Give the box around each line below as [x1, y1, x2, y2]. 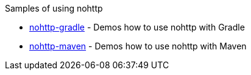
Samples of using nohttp [5, 3, 103, 13]
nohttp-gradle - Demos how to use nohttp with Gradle [29, 22, 245, 32]
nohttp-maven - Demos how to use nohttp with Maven [29, 41, 247, 51]
